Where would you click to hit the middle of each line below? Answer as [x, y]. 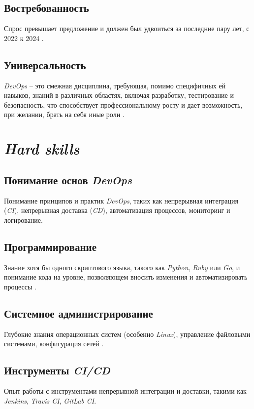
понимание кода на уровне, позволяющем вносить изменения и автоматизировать [126, 277]
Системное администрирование [79, 313]
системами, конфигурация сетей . [54, 344]
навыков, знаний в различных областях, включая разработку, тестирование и [119, 95]
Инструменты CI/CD [57, 370]
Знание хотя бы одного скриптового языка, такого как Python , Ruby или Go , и [122, 267]
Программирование [50, 246]
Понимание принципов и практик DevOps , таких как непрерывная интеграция [121, 200]
